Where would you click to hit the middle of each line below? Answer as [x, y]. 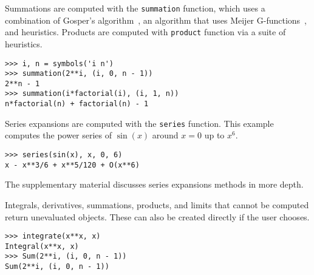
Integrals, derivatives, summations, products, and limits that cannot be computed [157, 204]
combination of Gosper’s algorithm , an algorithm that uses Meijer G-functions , [156, 20]
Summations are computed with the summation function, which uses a [135, 8]
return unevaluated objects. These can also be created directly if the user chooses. [157, 216]
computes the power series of [59, 135]
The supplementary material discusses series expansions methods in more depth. [154, 184]
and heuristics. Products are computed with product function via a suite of [145, 32]
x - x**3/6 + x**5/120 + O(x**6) [72, 165]
